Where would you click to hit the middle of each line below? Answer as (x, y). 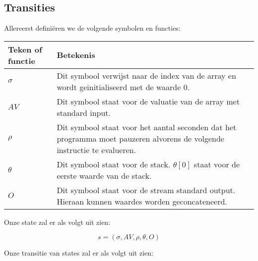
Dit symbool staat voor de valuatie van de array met (148, 101)
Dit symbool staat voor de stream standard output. (146, 190)
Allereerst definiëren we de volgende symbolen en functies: (92, 28)
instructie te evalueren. (97, 150)
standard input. (84, 112)
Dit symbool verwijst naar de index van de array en (146, 75)
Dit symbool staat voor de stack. (114, 164)
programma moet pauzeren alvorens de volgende (140, 138)
